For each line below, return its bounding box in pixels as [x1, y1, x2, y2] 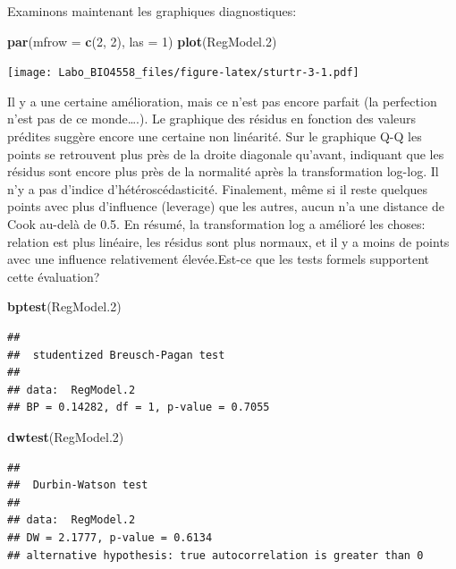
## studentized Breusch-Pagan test [7, 348, 225, 361]
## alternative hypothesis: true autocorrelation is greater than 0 [7, 548, 424, 562]
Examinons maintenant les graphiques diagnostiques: [7, 2, 297, 20]
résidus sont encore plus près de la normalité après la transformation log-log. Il [7, 162, 439, 181]
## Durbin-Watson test [7, 479, 148, 492]
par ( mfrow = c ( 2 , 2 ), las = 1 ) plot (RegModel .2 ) [7, 31, 277, 50]
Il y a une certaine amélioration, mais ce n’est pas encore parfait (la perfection [7, 91, 437, 110]
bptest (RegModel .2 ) [7, 297, 122, 316]
